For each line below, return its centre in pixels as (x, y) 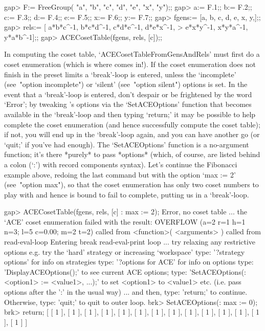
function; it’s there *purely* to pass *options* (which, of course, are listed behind (132, 154)
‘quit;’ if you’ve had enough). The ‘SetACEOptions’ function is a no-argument (127, 144)
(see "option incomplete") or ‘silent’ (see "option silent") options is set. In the (126, 84)
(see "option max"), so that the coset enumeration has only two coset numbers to (131, 184)
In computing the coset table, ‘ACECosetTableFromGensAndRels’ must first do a (132, 54)
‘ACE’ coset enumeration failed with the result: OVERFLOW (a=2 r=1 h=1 (125, 221)
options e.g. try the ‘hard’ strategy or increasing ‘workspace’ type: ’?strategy (125, 251)
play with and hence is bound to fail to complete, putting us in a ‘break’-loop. (127, 194)
